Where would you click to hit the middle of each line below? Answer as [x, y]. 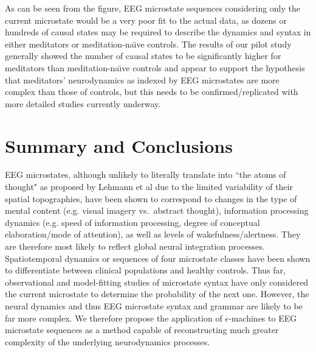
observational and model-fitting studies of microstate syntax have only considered [157, 282]
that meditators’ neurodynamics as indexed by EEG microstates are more [142, 79]
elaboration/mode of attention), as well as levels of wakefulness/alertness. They [153, 234]
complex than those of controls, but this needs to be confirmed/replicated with [152, 92]
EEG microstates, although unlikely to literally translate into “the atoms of [146, 174]
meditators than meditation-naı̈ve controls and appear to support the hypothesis [155, 67]
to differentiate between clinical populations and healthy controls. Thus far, [145, 270]
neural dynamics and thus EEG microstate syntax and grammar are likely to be [154, 306]
